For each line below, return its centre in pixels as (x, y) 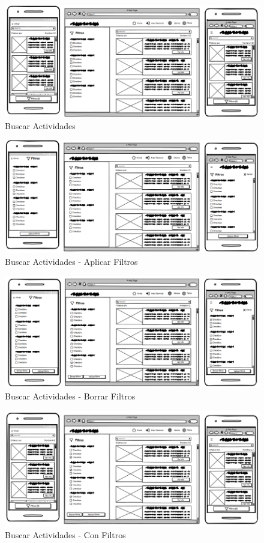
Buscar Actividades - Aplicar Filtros (71, 261)
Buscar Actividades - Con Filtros (65, 535)
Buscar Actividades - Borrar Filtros (70, 396)
